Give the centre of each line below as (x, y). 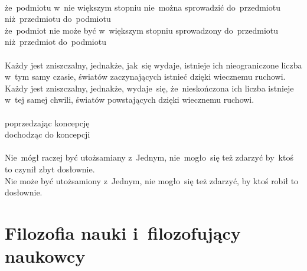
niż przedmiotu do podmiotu (58, 19)
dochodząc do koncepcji (48, 134)
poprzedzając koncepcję (47, 123)
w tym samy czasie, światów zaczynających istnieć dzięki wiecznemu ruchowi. (145, 76)
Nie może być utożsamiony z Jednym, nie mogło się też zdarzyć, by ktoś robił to (152, 180)
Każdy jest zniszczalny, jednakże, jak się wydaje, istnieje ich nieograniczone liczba (153, 65)
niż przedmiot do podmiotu (55, 42)
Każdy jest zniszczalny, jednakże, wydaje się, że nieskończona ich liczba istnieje (149, 88)
